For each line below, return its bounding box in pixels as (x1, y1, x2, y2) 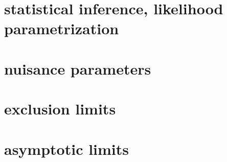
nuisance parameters (4, 58, 151, 79)
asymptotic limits (4, 138, 129, 159)
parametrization (4, 18, 119, 39)
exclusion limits (4, 98, 116, 119)
